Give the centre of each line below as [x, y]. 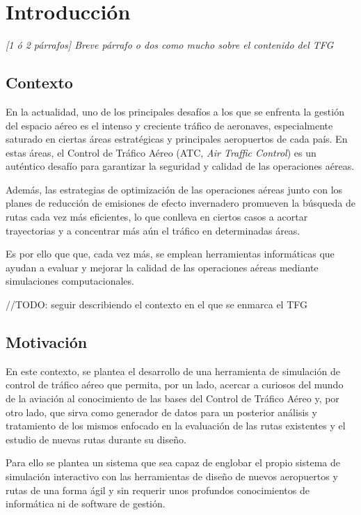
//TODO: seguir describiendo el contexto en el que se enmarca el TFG [157, 304]
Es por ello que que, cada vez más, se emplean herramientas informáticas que [170, 254]
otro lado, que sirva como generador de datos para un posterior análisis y [161, 412]
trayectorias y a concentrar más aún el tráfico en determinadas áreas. [153, 230]
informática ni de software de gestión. [86, 504]
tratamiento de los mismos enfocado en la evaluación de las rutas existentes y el [176, 426]
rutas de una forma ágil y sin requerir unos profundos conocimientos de [158, 490]
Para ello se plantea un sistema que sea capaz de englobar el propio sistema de [173, 462]
